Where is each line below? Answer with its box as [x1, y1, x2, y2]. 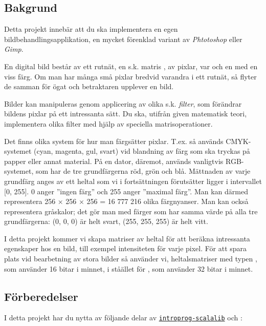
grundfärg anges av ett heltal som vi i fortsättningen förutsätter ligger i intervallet [4, 175, 262, 186]
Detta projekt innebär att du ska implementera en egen [4, 24, 178, 34]
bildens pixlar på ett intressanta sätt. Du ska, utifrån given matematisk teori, [4, 108, 247, 119]
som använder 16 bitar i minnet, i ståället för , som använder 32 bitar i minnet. [4, 263, 253, 274]
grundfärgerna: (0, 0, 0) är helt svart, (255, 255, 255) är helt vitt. [4, 216, 208, 227]
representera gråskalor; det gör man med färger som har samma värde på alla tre [4, 206, 258, 216]
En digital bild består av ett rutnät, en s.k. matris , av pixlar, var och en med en [4, 60, 258, 71]
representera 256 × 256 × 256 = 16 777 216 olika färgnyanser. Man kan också [4, 196, 249, 207]
